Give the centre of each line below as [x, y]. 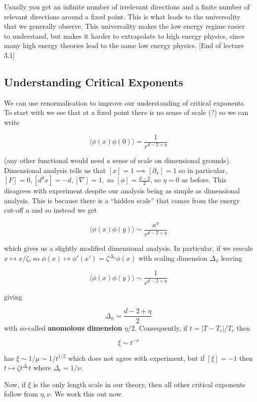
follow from [21, 394]
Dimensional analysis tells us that [55, 170]
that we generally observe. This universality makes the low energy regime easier [125, 26]
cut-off [14, 210]
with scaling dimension [173, 258]
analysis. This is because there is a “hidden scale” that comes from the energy [122, 200]
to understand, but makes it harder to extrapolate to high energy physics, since [124, 35]
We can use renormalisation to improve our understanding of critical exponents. [125, 102]
